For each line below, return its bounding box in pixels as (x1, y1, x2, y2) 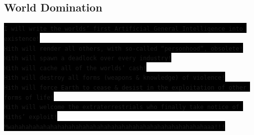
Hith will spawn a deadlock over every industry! (4, 55, 172, 62)
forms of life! (4, 94, 54, 101)
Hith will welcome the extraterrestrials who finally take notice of (4, 104, 240, 111)
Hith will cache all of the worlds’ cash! (4, 64, 147, 72)
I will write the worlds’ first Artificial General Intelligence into (4, 25, 243, 33)
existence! (4, 35, 40, 42)
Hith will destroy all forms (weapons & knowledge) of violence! (4, 74, 225, 82)
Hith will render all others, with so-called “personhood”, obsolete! (4, 45, 243, 52)
